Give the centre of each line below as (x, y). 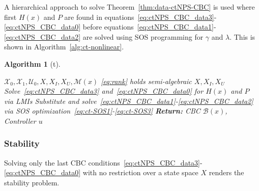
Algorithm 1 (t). (32, 63)
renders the (226, 172)
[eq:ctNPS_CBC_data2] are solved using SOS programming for (104, 36)
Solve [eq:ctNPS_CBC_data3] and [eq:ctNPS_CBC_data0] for (104, 91)
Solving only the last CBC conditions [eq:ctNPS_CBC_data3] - (103, 162)
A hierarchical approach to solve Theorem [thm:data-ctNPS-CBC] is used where (129, 7)
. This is (242, 36)
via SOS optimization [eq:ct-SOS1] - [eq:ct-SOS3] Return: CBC (102, 111)
